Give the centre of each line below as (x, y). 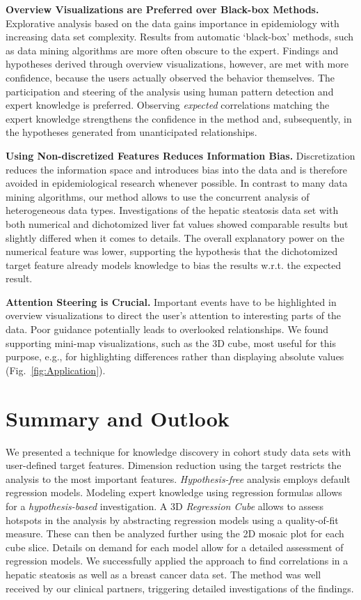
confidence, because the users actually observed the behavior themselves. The (170, 77)
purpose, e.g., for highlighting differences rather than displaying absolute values (175, 356)
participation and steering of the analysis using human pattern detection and (170, 91)
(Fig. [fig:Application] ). (56, 370)
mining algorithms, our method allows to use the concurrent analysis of (158, 196)
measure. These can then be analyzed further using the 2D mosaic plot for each (175, 533)
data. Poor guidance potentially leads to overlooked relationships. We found (167, 329)
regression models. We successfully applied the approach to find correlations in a (177, 561)
